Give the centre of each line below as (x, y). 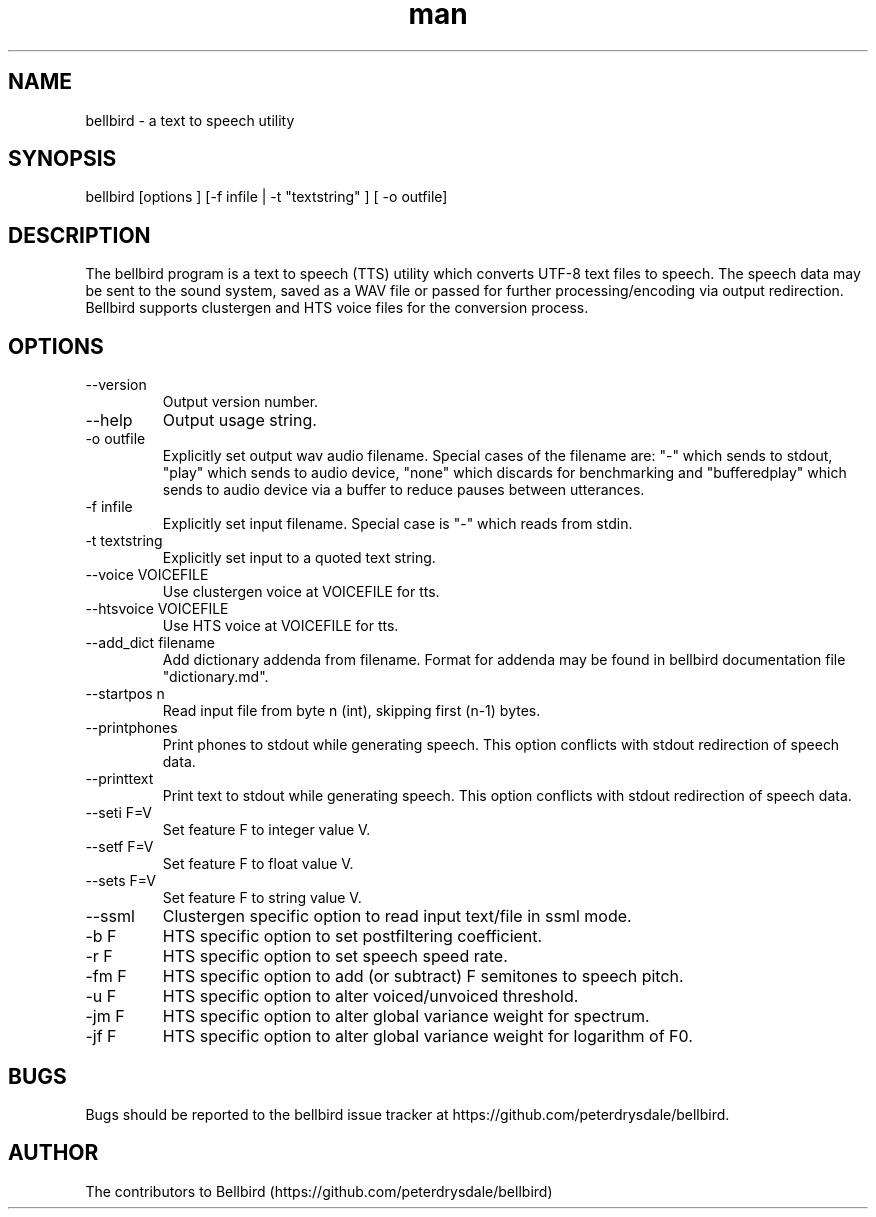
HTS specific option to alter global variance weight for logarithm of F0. (427, 1036)
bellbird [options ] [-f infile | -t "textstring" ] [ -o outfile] (266, 197)
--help (109, 420)
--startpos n (125, 694)
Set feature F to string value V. (262, 898)
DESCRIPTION (79, 235)
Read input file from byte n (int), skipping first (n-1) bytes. (351, 711)
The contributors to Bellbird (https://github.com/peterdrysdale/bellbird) (319, 1191)
